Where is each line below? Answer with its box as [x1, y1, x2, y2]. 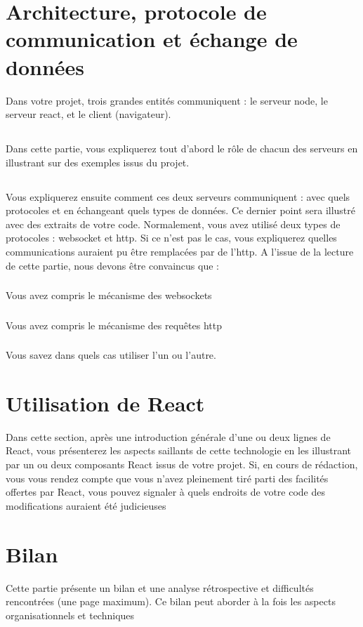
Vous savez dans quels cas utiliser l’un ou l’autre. [6, 348, 216, 362]
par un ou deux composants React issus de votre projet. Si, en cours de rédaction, [6, 457, 358, 472]
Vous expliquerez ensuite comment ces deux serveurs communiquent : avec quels [6, 189, 350, 204]
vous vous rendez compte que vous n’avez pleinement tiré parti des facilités [6, 470, 329, 485]
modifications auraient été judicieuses [6, 498, 166, 513]
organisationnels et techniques [6, 607, 135, 622]
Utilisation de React [6, 388, 205, 417]
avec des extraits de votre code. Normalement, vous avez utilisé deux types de [6, 216, 341, 231]
